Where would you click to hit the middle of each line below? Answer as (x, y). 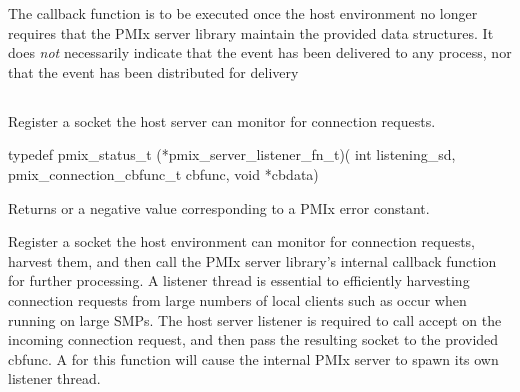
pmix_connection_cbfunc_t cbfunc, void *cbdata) (163, 173)
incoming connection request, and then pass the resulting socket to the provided (253, 339)
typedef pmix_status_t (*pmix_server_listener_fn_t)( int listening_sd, (232, 154)
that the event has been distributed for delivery (153, 71)
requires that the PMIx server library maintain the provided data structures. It (251, 32)
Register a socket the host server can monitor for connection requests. (222, 120)
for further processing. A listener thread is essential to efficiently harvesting (239, 280)
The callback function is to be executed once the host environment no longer (243, 13)
